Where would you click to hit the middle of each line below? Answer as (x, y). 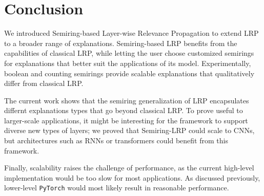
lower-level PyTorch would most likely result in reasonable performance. (117, 188)
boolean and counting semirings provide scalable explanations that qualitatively (129, 73)
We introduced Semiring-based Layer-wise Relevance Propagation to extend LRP (131, 33)
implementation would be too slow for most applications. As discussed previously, (132, 177)
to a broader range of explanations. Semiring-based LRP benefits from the (121, 43)
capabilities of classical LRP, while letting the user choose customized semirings (129, 53)
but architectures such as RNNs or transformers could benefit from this (116, 140)
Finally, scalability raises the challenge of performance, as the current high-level (129, 168)
